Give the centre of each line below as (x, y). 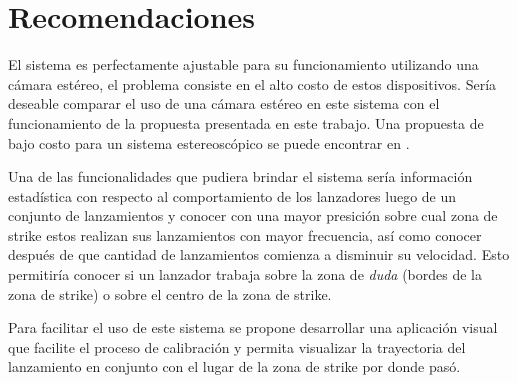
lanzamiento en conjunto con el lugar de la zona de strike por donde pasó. (234, 366)
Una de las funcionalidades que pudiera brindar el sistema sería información (240, 176)
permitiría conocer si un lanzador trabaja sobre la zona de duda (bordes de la (245, 274)
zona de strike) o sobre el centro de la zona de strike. (170, 293)
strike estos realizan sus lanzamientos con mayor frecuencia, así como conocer (245, 234)
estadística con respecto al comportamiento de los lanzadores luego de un (232, 195)
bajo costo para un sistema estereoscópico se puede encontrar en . (209, 142)
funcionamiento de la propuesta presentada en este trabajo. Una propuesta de (246, 122)
